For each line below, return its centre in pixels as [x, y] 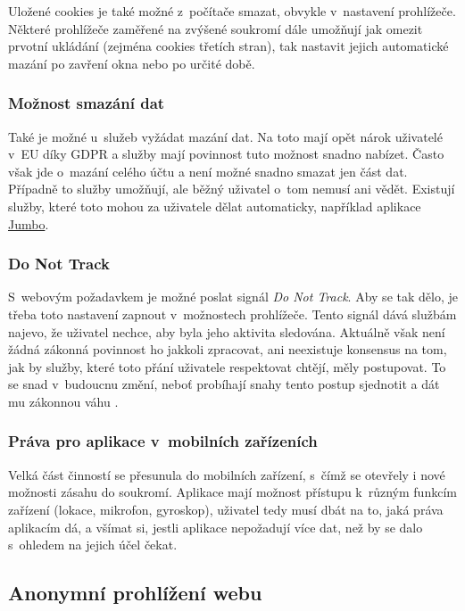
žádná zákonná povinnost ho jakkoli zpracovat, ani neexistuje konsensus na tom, [228, 349]
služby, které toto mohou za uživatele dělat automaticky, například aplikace [215, 206]
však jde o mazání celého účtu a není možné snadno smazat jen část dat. [208, 171]
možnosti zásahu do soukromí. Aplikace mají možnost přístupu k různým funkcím [232, 492]
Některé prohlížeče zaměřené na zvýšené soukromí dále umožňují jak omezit [216, 28]
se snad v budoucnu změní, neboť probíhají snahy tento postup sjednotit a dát [224, 384]
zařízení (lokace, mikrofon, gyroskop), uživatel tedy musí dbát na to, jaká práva [226, 509]
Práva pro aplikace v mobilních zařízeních [163, 441]
